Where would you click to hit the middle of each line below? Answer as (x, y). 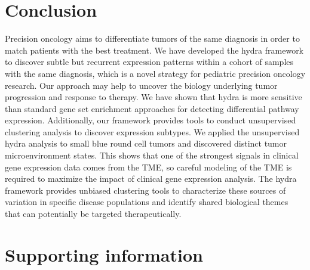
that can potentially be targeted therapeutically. (93, 214)
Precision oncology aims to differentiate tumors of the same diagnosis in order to (152, 38)
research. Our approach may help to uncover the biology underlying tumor (141, 85)
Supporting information (104, 254)
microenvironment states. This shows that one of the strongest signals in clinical (152, 155)
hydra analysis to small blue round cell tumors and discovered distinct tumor (146, 143)
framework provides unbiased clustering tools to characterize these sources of (145, 190)
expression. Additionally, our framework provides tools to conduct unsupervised (151, 120)
